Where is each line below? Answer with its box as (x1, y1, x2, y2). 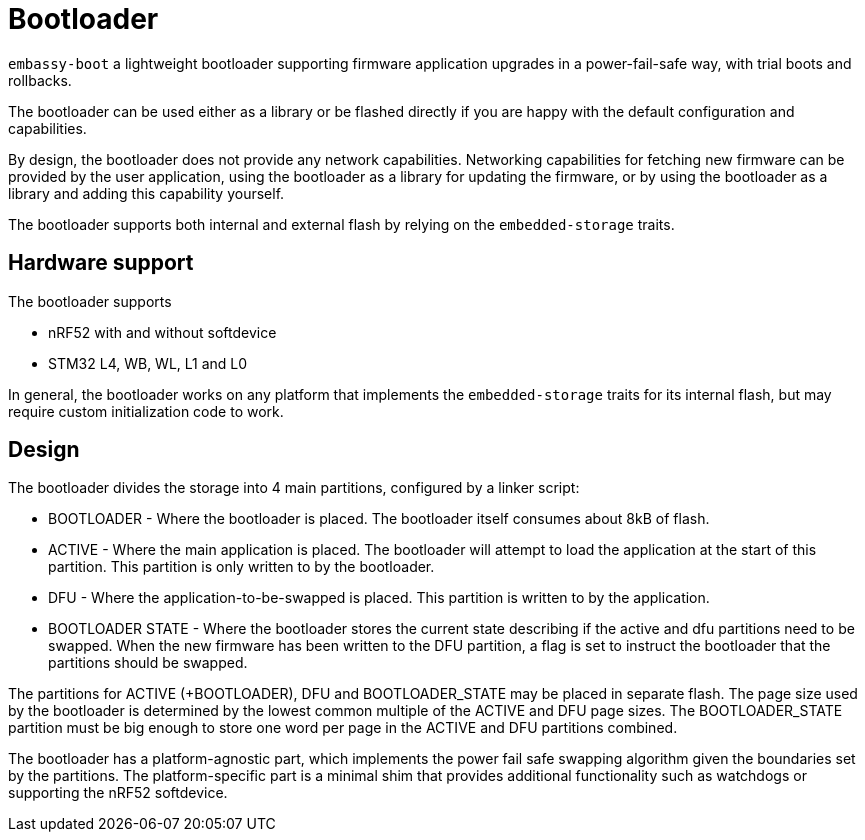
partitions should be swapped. (48, 654, 248, 672)
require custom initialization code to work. (8, 402, 284, 420)
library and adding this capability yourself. (8, 184, 285, 202)
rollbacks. (8, 71, 72, 89)
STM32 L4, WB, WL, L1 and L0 (48, 354, 248, 372)
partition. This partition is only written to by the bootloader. (48, 558, 435, 576)
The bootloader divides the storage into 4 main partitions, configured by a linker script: (8, 479, 580, 497)
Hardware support (8, 250, 194, 276)
